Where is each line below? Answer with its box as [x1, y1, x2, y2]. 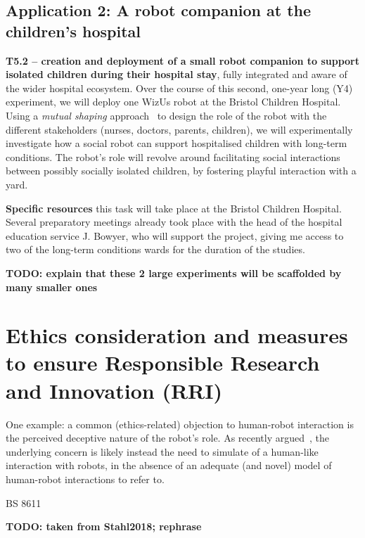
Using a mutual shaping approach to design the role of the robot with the [6, 108, 327, 122]
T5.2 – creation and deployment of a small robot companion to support [6, 53, 360, 68]
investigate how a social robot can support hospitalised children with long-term [6, 136, 347, 150]
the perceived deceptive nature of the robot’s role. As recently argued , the [6, 430, 330, 445]
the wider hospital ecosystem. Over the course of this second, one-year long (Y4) [6, 80, 353, 95]
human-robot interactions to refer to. [6, 471, 165, 486]
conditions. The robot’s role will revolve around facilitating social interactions [6, 149, 340, 164]
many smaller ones [6, 279, 98, 294]
